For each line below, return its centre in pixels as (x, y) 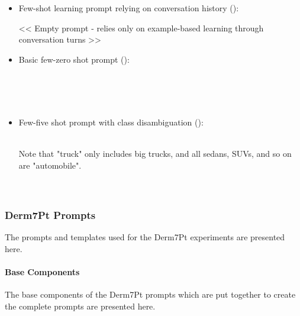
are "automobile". (50, 165)
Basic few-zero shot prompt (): (74, 59)
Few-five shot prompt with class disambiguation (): (111, 122)
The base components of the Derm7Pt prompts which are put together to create (150, 294)
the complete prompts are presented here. (80, 306)
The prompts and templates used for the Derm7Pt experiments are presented (145, 236)
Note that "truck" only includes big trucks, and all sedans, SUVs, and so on (155, 154)
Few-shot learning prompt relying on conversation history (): (129, 8)
